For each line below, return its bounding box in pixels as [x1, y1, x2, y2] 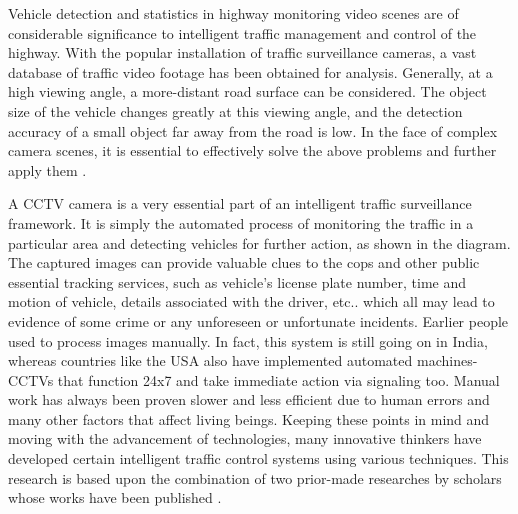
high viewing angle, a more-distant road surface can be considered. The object [8, 81, 487, 102]
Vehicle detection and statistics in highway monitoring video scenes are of [8, 3, 459, 23]
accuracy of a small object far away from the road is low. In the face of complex [8, 120, 498, 141]
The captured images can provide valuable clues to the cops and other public [8, 252, 480, 273]
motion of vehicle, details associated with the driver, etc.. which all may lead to [8, 291, 495, 312]
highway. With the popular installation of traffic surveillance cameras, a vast [8, 42, 477, 63]
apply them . [8, 159, 87, 180]
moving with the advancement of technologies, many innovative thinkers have [8, 428, 482, 449]
